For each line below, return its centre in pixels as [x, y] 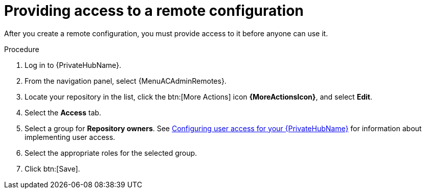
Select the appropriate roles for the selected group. [111, 153]
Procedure [22, 49]
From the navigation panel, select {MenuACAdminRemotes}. [126, 81]
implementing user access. [70, 137]
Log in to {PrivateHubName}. [73, 65]
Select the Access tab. [63, 112]
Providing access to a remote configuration [154, 11]
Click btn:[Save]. [52, 168]
